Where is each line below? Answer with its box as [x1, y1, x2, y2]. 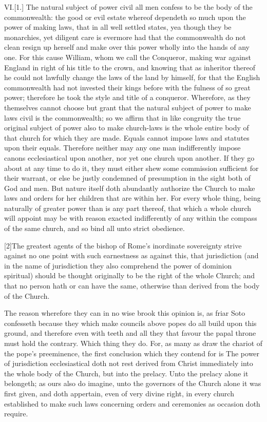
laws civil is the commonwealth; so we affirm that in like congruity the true [4, 112, 241, 123]
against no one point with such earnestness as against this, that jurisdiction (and [4, 250, 259, 261]
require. [4, 408, 28, 419]
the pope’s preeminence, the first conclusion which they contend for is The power [4, 348, 260, 358]
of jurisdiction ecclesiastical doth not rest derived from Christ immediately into [4, 358, 253, 369]
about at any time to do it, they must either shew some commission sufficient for [4, 162, 259, 173]
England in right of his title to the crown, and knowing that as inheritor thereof [4, 62, 256, 72]
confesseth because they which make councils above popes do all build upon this [4, 317, 257, 328]
